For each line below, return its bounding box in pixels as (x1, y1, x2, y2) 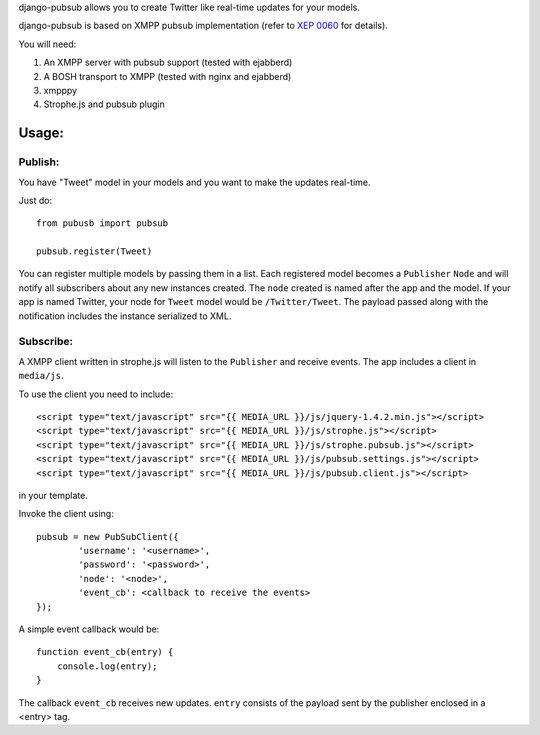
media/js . (18, 370, 64, 382)
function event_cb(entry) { (36, 646, 174, 658)
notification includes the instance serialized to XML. (18, 310, 232, 322)
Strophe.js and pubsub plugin (43, 98, 165, 110)
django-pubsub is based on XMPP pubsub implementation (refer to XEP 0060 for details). (18, 20, 389, 32)
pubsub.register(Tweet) (36, 246, 153, 257)
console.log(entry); (56, 660, 158, 672)
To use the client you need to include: (18, 388, 174, 400)
